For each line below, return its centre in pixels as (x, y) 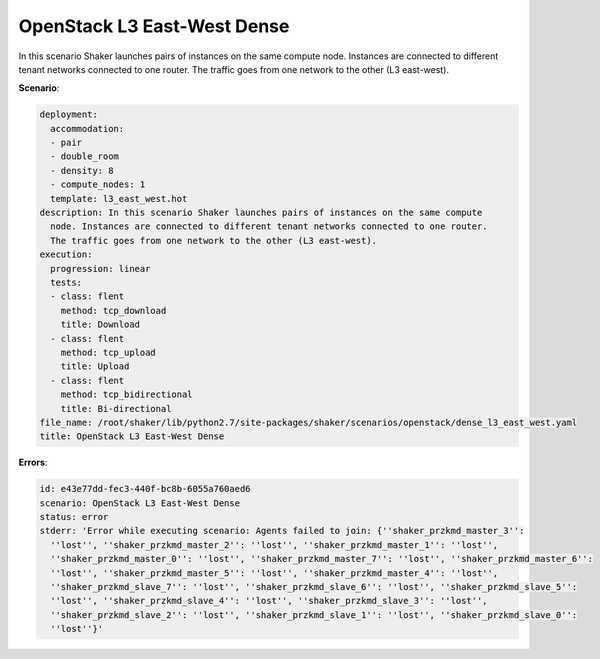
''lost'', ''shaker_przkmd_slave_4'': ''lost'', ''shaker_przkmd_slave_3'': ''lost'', (269, 601)
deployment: (69, 114)
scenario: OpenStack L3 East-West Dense (139, 503)
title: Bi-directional (116, 408)
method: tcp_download (113, 310)
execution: (66, 254)
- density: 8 (82, 170)
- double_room (85, 156)
